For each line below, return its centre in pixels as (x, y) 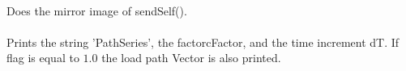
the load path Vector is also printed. (191, 58)
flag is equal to (43, 58)
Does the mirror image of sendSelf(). (97, 10)
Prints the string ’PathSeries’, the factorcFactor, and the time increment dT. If (203, 42)
